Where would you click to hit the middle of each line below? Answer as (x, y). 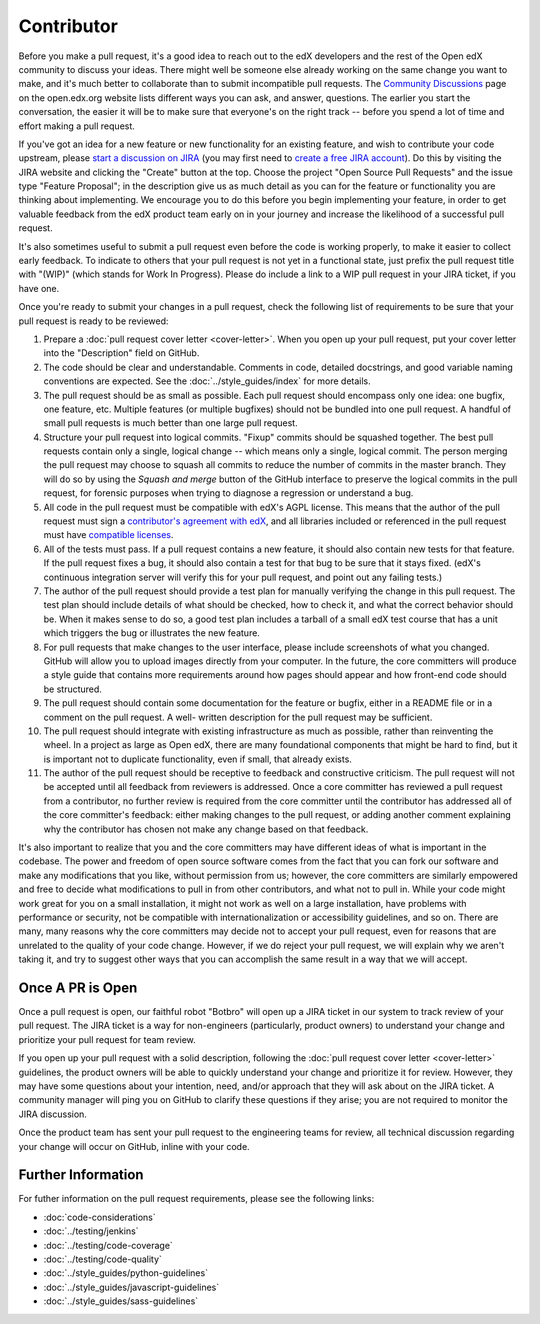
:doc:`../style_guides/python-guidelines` (126, 1273)
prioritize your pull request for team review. (107, 1039)
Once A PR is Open (78, 987)
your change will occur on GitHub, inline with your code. (134, 1146)
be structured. (72, 689)
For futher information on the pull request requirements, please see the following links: (196, 1199)
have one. (39, 288)
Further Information (81, 1175)
